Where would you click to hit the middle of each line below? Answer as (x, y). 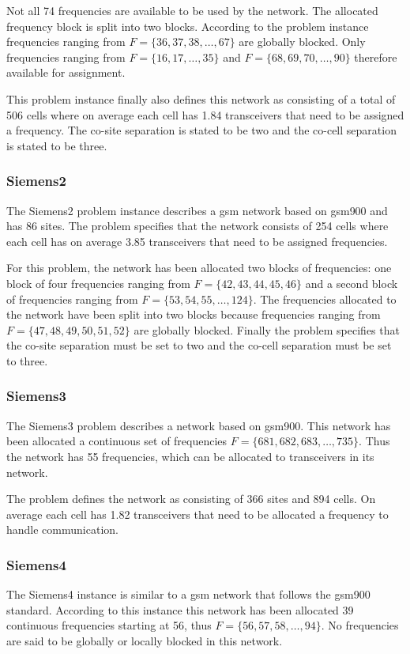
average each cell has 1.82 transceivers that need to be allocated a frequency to (197, 514)
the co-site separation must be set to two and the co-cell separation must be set (199, 345)
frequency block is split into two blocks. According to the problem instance (188, 26)
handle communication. (62, 529)
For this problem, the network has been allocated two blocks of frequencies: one (199, 268)
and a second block (352, 283)
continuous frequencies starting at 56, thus (109, 625)
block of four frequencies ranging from (98, 283)
